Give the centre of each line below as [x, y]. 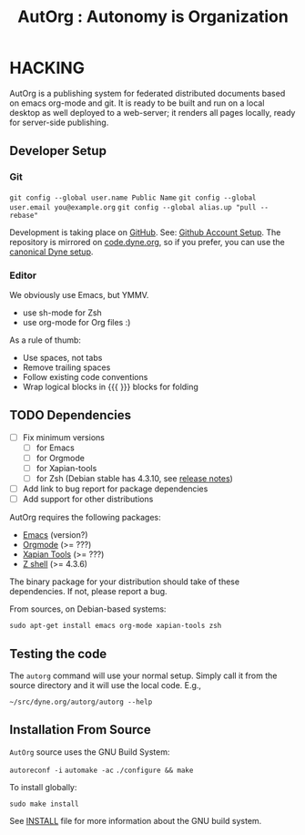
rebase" [24, 215]
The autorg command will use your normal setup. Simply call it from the [143, 675]
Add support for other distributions [88, 500]
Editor [23, 275]
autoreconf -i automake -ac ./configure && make [102, 770]
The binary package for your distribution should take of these [124, 582]
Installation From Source [81, 730]
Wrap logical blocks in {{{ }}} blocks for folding [110, 387]
